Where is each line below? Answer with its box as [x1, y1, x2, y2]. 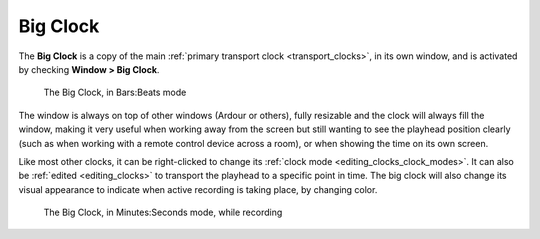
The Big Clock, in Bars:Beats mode [43, 86, 187, 99]
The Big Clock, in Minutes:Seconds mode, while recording [43, 206, 283, 219]
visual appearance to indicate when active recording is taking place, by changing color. [18, 183, 378, 195]
